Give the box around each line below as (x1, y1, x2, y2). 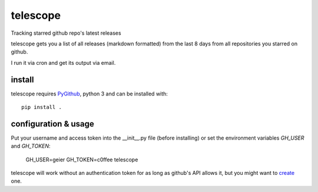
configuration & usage (11, 118, 94, 129)
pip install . (21, 104, 62, 111)
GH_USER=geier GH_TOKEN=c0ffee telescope (25, 156, 138, 163)
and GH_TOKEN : (11, 143, 51, 150)
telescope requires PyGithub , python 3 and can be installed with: (11, 90, 168, 97)
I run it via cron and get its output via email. (11, 59, 116, 66)
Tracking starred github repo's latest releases (11, 29, 121, 37)
